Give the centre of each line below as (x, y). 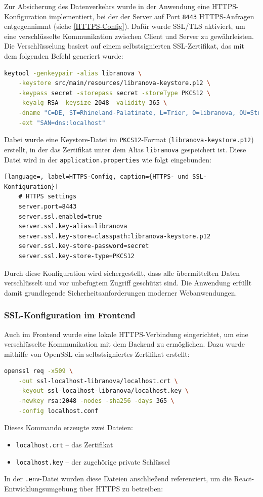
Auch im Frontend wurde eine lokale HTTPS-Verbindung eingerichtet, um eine (126, 334)
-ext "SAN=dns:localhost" (62, 123)
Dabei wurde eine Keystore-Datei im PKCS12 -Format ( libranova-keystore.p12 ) (129, 139)
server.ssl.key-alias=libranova (73, 226)
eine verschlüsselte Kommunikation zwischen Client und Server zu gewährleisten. (129, 36)
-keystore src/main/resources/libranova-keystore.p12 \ (115, 83)
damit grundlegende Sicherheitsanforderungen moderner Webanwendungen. (121, 292)
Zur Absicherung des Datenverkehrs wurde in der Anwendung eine (107, 6)
